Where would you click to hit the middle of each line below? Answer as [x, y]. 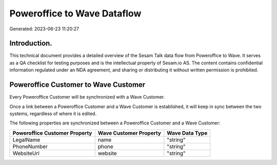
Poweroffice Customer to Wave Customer [77, 85]
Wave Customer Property [130, 133]
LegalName [26, 140]
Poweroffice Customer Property [52, 133]
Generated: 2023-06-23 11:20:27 [44, 29]
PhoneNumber [30, 146]
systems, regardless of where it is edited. [53, 114]
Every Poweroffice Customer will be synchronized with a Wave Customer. [87, 97]
